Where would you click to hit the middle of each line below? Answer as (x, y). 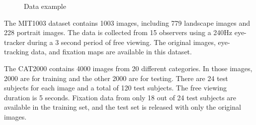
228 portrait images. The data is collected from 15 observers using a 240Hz (118, 32)
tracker (15, 42)
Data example (45, 6)
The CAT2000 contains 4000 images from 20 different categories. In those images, (128, 68)
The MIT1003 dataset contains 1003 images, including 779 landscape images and (127, 22)
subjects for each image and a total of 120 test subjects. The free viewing (116, 88)
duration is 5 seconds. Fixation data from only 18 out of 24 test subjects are (120, 97)
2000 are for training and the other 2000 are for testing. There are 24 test (116, 78)
